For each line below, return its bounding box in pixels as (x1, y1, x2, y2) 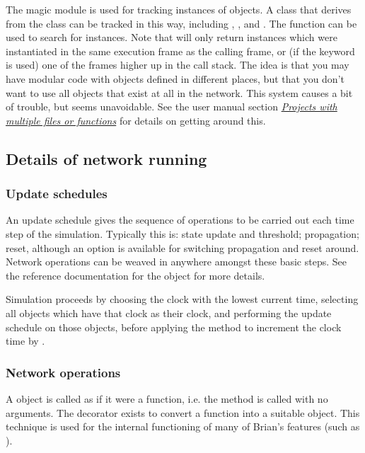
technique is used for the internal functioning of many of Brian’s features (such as (6, 419, 360, 434)
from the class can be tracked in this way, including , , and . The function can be (6, 16, 357, 30)
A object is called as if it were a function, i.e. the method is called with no (6, 391, 328, 406)
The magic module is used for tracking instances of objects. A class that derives (6, 2, 352, 16)
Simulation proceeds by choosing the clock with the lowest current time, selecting (6, 292, 359, 306)
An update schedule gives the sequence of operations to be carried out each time (6, 212, 354, 227)
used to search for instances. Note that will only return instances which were (6, 30, 337, 45)
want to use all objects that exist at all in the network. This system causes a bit (6, 85, 353, 100)
